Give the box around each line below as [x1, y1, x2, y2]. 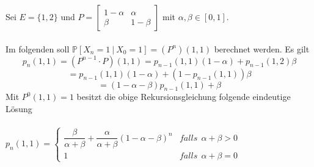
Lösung [5, 102, 32, 115]
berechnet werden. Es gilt [214, 42, 310, 55]
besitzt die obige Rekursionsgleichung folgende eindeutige [76, 90, 291, 103]
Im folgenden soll [5, 42, 70, 55]
